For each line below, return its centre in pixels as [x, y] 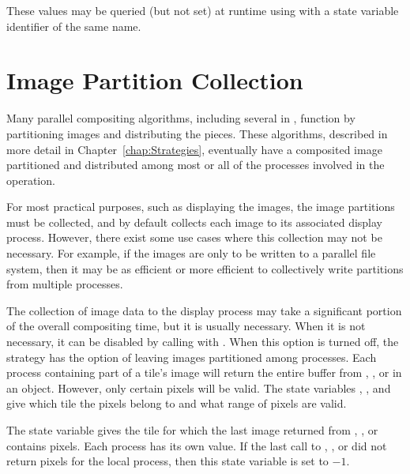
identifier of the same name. [74, 26]
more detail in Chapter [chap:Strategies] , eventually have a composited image [194, 149]
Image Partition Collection [155, 80]
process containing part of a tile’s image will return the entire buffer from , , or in [204, 372]
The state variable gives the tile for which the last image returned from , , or [192, 430]
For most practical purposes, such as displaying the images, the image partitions [201, 207]
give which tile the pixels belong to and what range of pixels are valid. [177, 403]
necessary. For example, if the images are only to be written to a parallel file [191, 253]
